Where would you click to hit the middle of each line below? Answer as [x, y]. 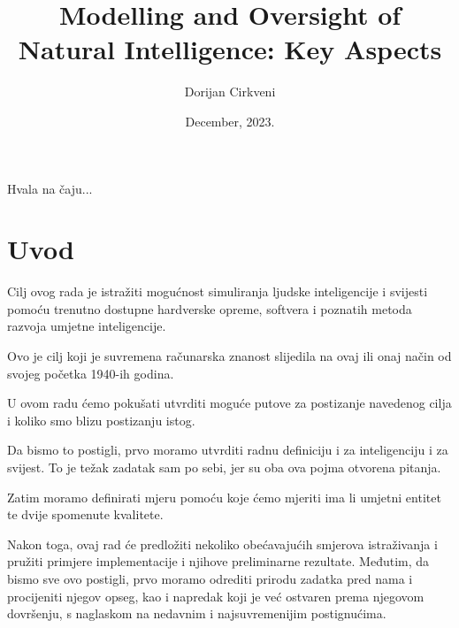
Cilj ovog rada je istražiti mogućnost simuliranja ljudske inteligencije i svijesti [218, 291]
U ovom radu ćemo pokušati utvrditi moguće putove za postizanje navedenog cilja [229, 403]
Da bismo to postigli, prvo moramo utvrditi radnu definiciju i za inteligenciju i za [228, 450]
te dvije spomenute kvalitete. [85, 514]
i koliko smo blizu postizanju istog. [101, 420]
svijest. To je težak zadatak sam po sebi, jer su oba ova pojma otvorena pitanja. [224, 467]
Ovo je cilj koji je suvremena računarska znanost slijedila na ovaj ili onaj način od [229, 356]
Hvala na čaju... [50, 188]
